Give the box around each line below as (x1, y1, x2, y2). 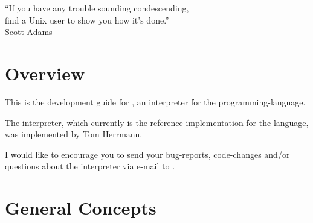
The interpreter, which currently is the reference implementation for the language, (5, 116, 309, 128)
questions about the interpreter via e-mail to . (5, 160, 175, 172)
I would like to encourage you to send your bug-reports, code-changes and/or (5, 148, 290, 160)
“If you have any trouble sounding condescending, (5, 2, 189, 14)
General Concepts (5, 195, 156, 220)
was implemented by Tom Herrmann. (5, 128, 143, 140)
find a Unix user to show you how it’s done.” (5, 13, 169, 26)
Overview (5, 60, 85, 85)
